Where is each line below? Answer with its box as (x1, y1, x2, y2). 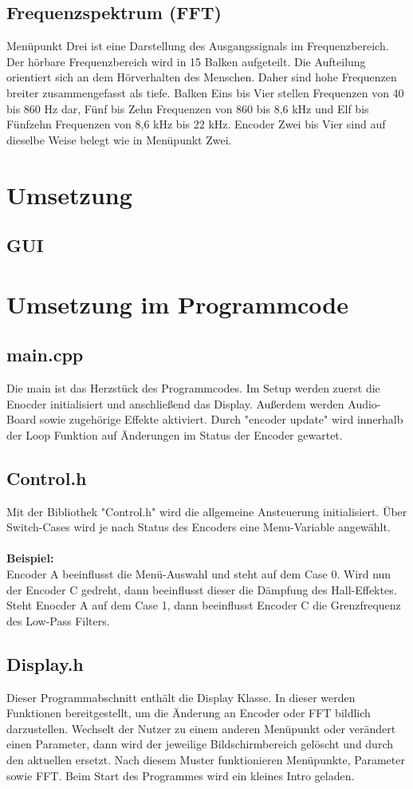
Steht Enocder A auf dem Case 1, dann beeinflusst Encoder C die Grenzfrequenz (6, 597, 401, 613)
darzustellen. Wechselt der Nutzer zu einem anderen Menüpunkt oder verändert (6, 720, 396, 736)
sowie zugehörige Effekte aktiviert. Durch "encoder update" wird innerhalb (39, 411, 403, 428)
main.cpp (6, 342, 84, 367)
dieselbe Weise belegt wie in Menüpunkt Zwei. (6, 131, 232, 148)
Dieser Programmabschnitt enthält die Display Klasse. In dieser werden (6, 688, 356, 705)
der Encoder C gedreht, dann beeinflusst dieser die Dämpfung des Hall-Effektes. (6, 581, 397, 598)
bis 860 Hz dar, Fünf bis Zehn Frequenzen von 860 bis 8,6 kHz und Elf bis (6, 100, 369, 116)
